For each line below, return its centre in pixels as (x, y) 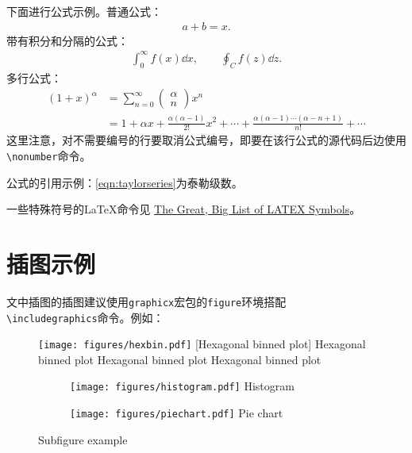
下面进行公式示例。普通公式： (84, 11)
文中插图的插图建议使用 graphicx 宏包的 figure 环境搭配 (146, 301)
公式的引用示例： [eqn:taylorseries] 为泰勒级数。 (125, 182)
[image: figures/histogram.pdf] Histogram (182, 386)
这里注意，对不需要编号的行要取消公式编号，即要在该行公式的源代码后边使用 (206, 140)
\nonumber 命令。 (49, 155)
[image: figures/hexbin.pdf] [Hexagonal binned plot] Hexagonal (202, 344)
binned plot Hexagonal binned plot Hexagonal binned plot (180, 359)
